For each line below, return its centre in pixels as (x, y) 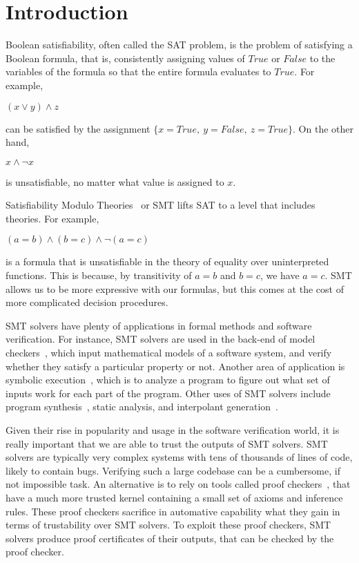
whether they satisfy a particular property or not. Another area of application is (175, 366)
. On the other (323, 128)
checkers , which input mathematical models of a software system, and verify (169, 353)
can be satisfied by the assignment (78, 128)
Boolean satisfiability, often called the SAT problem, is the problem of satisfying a (179, 45)
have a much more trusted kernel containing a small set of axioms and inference (174, 497)
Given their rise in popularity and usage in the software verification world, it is (173, 430)
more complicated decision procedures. (87, 302)
